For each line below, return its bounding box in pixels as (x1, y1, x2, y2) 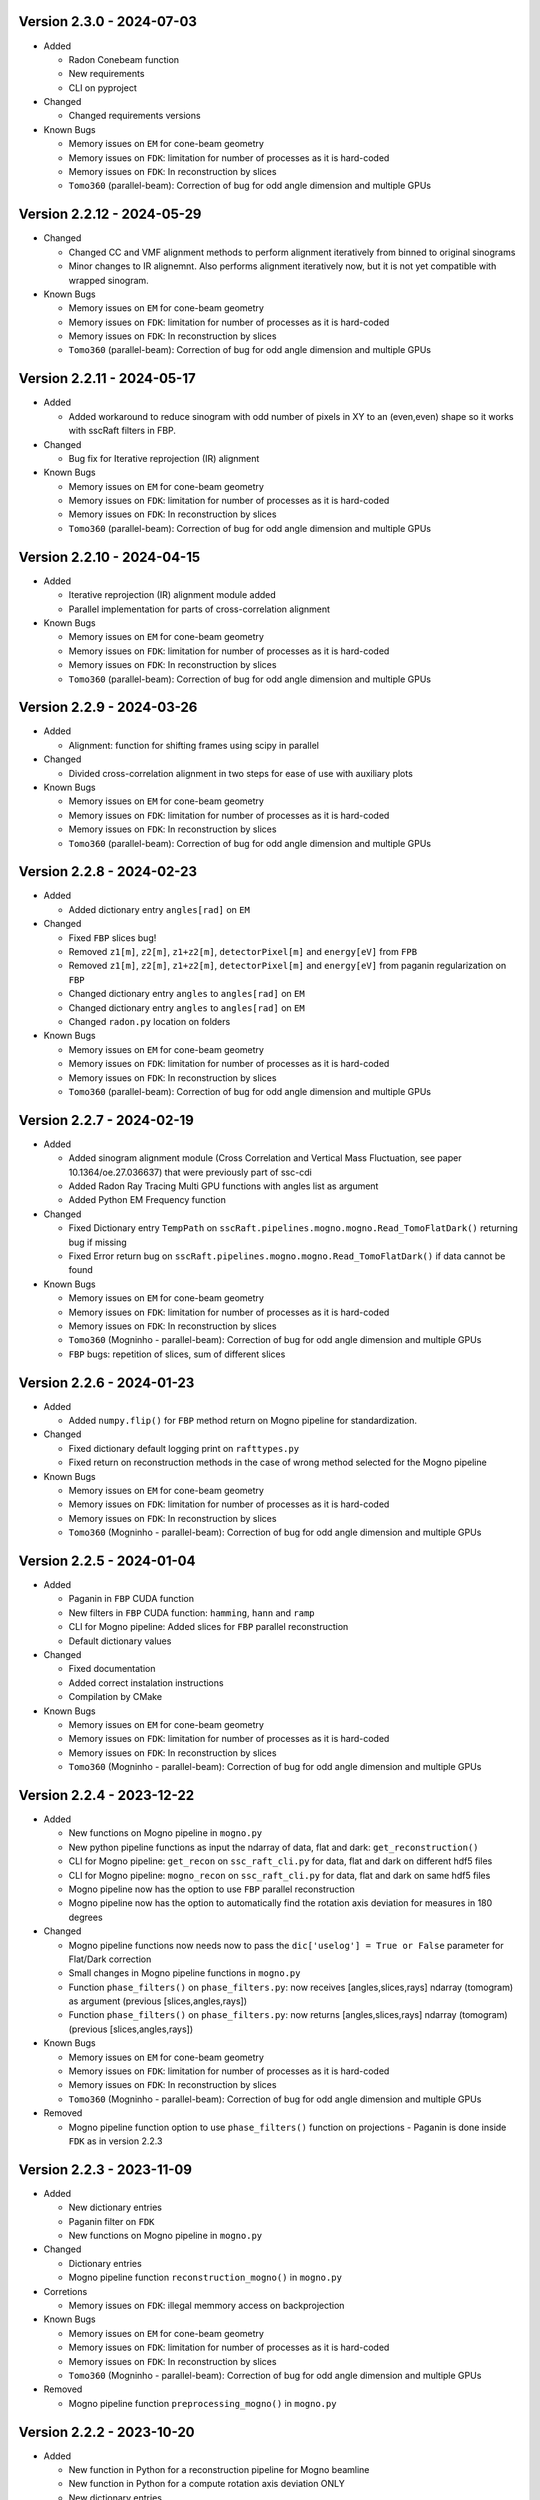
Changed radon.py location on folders (68, 1015, 231, 1027)
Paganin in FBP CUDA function (68, 1593, 195, 1605)
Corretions (43, 2285, 88, 2297)
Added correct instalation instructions (68, 1676, 224, 1689)
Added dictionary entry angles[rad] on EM (68, 903, 250, 915)
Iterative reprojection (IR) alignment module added (68, 589, 277, 601)
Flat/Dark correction (68, 1953, 152, 1965)
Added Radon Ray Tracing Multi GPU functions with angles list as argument (68, 1180, 379, 1192)
